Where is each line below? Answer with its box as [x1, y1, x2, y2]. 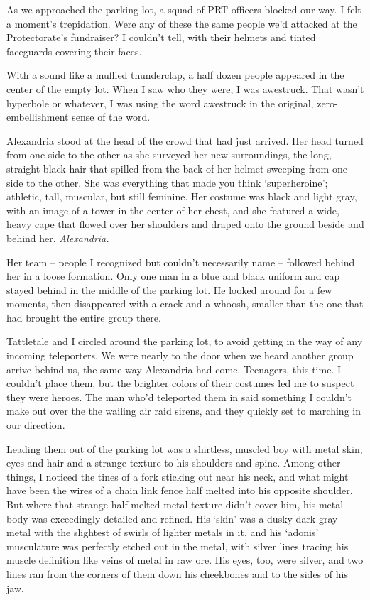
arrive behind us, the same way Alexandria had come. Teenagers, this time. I [6, 361, 341, 376]
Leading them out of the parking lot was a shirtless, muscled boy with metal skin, [6, 441, 363, 456]
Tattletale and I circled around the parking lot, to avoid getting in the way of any [6, 334, 363, 349]
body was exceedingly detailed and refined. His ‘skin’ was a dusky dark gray [6, 511, 338, 525]
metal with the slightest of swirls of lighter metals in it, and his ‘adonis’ [6, 525, 319, 540]
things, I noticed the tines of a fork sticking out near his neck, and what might [6, 469, 349, 484]
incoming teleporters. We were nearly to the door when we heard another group [6, 348, 354, 363]
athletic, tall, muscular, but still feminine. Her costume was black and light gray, [6, 189, 357, 204]
